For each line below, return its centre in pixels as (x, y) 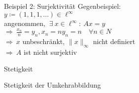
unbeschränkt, (44, 41)
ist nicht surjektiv (50, 52)
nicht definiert (114, 41)
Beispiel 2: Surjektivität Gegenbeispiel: (62, 6)
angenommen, (25, 23)
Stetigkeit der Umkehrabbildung (52, 85)
